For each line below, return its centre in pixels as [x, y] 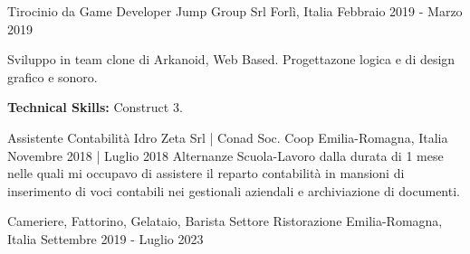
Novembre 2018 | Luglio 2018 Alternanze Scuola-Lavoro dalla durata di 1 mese [225, 155]
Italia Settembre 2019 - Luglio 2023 [106, 238]
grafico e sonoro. [53, 76]
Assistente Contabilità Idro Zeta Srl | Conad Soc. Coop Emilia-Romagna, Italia [228, 137]
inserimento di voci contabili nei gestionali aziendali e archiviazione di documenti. [234, 190]
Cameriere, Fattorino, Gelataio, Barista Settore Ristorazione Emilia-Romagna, [225, 221]
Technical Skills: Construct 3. [95, 107]
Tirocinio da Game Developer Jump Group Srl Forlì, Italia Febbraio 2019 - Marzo [235, 11]
